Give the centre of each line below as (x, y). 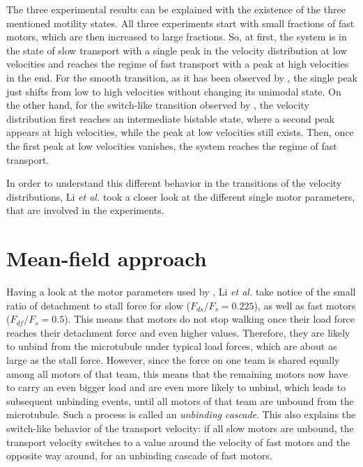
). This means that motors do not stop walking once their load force (210, 319)
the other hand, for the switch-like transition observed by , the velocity (158, 105)
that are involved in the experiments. (85, 210)
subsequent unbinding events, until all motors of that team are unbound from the (180, 400)
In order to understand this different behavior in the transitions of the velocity (174, 183)
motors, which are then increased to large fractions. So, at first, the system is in (177, 37)
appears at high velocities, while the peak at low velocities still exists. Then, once (180, 132)
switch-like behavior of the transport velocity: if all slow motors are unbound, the (180, 428)
